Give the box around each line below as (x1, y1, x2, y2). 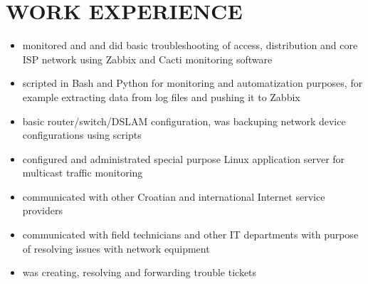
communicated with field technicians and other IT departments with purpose (22, 227, 359, 242)
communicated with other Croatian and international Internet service (22, 189, 325, 204)
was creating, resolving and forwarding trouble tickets (22, 265, 257, 280)
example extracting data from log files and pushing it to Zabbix (22, 89, 300, 104)
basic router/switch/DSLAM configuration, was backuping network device (22, 113, 346, 128)
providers (22, 203, 63, 218)
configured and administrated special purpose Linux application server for (22, 151, 345, 166)
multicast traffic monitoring (22, 165, 143, 180)
